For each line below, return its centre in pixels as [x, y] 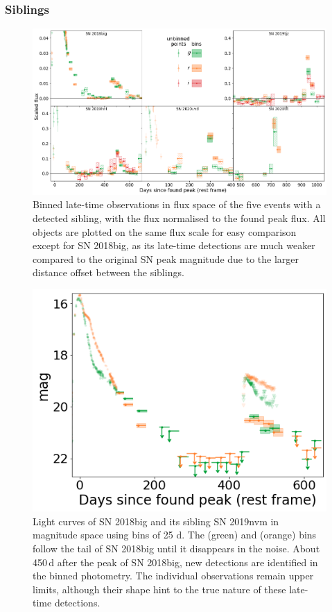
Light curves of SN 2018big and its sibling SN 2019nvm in [156, 521]
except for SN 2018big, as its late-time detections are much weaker [174, 245]
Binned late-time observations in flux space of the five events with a [177, 204]
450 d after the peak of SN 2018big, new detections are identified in [175, 562]
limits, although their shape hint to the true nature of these [159, 589]
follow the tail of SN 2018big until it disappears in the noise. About [176, 548]
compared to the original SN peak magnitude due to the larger [166, 258]
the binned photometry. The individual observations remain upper [173, 576]
